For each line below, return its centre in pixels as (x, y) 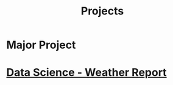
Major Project (41, 45)
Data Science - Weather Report (86, 73)
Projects (102, 11)
